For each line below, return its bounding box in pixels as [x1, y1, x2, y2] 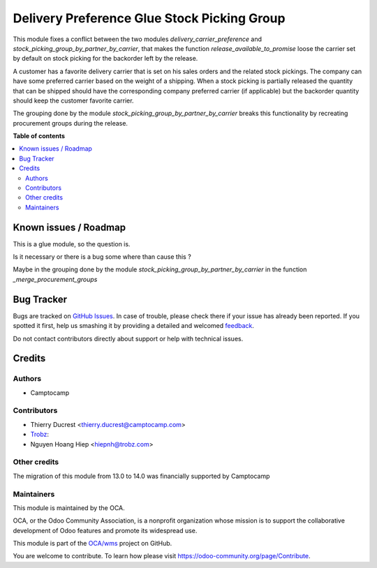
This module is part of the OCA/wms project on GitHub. [13, 539, 172, 548]
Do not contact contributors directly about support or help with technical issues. [13, 334, 244, 343]
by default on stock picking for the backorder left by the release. [13, 54, 198, 63]
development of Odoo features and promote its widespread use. [13, 526, 198, 535]
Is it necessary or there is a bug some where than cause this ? [13, 253, 191, 261]
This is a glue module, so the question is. [13, 239, 131, 248]
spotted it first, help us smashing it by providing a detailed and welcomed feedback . [13, 322, 255, 330]
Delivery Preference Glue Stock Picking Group [13, 10, 286, 26]
